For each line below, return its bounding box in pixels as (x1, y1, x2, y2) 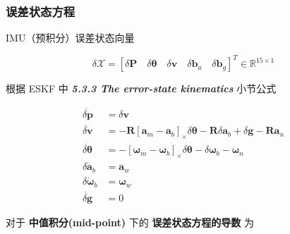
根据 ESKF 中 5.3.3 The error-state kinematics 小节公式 (6, 81, 277, 96)
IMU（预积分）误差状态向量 (6, 30, 135, 45)
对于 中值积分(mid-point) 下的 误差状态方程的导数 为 (6, 214, 255, 229)
